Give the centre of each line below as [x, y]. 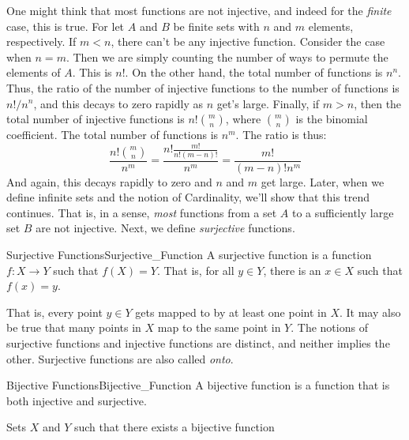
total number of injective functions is [96, 119]
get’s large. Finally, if [268, 103]
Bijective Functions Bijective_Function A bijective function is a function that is [198, 385]
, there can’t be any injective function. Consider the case [248, 41]
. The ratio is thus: [281, 135]
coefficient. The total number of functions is [113, 135]
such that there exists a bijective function [174, 427]
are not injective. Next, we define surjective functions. [165, 228]
